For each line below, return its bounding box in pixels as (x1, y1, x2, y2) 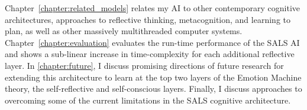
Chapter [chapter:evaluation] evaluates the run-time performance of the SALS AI (5, 36, 300, 48)
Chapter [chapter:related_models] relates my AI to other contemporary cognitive (5, 2, 300, 14)
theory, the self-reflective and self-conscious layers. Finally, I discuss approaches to (5, 82, 302, 95)
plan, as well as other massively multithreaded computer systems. (5, 25, 243, 37)
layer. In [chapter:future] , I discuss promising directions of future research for (5, 59, 284, 71)
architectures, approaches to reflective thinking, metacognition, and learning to (5, 13, 290, 25)
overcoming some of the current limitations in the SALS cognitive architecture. (5, 94, 291, 106)
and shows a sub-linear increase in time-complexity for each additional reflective (5, 48, 295, 60)
